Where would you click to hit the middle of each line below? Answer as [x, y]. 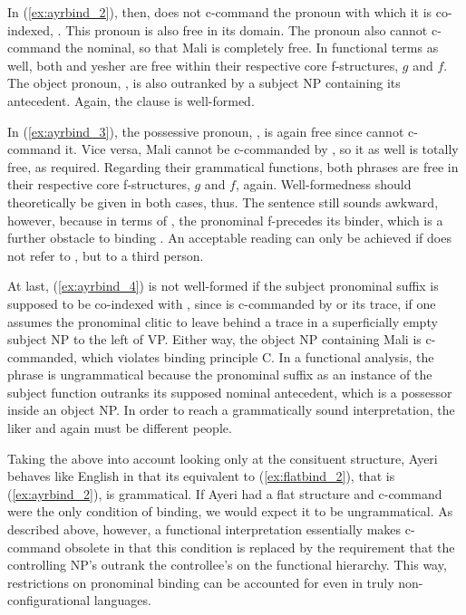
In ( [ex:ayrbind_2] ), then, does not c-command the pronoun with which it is [220, 12]
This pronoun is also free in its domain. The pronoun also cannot [247, 29]
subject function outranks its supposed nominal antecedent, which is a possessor [230, 392]
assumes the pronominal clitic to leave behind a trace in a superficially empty [223, 321]
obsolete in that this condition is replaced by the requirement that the [260, 547]
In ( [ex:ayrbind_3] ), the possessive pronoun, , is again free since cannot [206, 131]
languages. [122, 600]
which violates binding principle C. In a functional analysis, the [257, 356]
